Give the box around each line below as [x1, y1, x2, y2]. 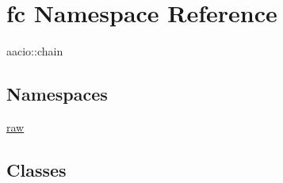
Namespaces [6, 82, 108, 106]
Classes [6, 157, 67, 181]
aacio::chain [6, 43, 63, 59]
